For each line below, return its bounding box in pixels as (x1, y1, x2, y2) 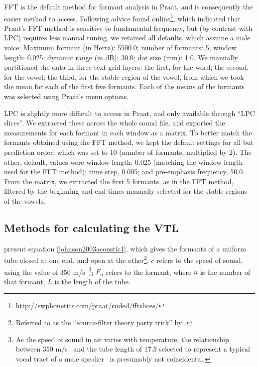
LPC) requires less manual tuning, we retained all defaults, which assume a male (4, 32, 251, 43)
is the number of (200, 266, 251, 277)
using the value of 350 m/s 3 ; (4, 265, 94, 277)
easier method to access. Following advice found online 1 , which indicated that (4, 11, 241, 23)
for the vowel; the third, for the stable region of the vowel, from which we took (4, 71, 244, 82)
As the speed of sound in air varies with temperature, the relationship (15, 334, 229, 344)
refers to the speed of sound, (156, 254, 243, 265)
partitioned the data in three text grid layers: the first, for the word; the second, (4, 62, 249, 72)
